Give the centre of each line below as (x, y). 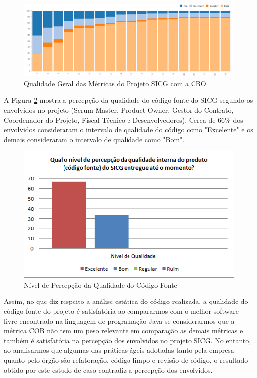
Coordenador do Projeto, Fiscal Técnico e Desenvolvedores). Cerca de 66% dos (124, 119)
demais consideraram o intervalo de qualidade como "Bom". (94, 139)
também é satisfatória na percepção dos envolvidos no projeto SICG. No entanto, (128, 340)
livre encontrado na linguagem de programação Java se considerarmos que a (119, 321)
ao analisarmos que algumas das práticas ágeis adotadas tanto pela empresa (119, 350)
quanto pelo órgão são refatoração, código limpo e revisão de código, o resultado (126, 359)
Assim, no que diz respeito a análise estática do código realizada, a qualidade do (126, 301)
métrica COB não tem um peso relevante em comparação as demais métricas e (124, 331)
